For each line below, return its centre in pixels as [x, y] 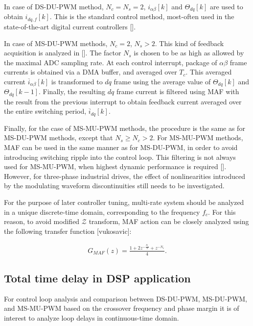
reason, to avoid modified [42, 221]
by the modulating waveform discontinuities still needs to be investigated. [114, 186]
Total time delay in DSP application [97, 278]
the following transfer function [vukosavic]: [68, 231]
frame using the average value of [162, 81]
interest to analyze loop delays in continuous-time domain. [92, 317]
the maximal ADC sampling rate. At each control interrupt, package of [111, 62]
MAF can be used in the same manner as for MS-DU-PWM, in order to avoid [121, 147]
